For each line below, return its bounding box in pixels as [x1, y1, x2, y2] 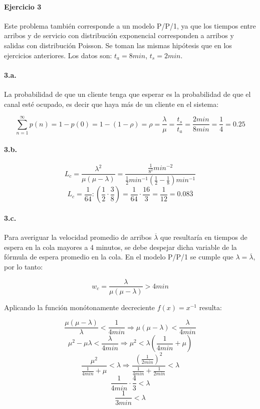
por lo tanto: [4, 261, 43, 271]
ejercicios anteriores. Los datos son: [4, 50, 112, 60]
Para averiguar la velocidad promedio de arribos [4, 232, 152, 242]
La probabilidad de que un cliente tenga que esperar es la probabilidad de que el [4, 88, 251, 99]
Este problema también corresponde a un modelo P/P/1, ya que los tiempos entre [4, 20, 256, 31]
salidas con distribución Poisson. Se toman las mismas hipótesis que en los [4, 40, 232, 50]
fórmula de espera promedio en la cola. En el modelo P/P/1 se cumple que [4, 251, 233, 262]
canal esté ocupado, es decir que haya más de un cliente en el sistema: [4, 98, 219, 109]
